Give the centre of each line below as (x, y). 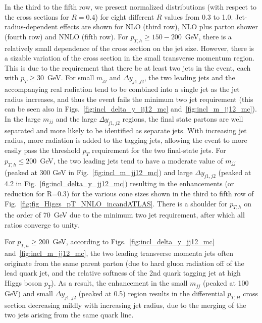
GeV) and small (29, 293)
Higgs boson (23, 283)
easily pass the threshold (43, 150)
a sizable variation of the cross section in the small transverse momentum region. (129, 58)
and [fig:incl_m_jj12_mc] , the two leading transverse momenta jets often (119, 253)
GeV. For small (71, 77)
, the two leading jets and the (190, 77)
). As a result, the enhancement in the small (119, 283)
